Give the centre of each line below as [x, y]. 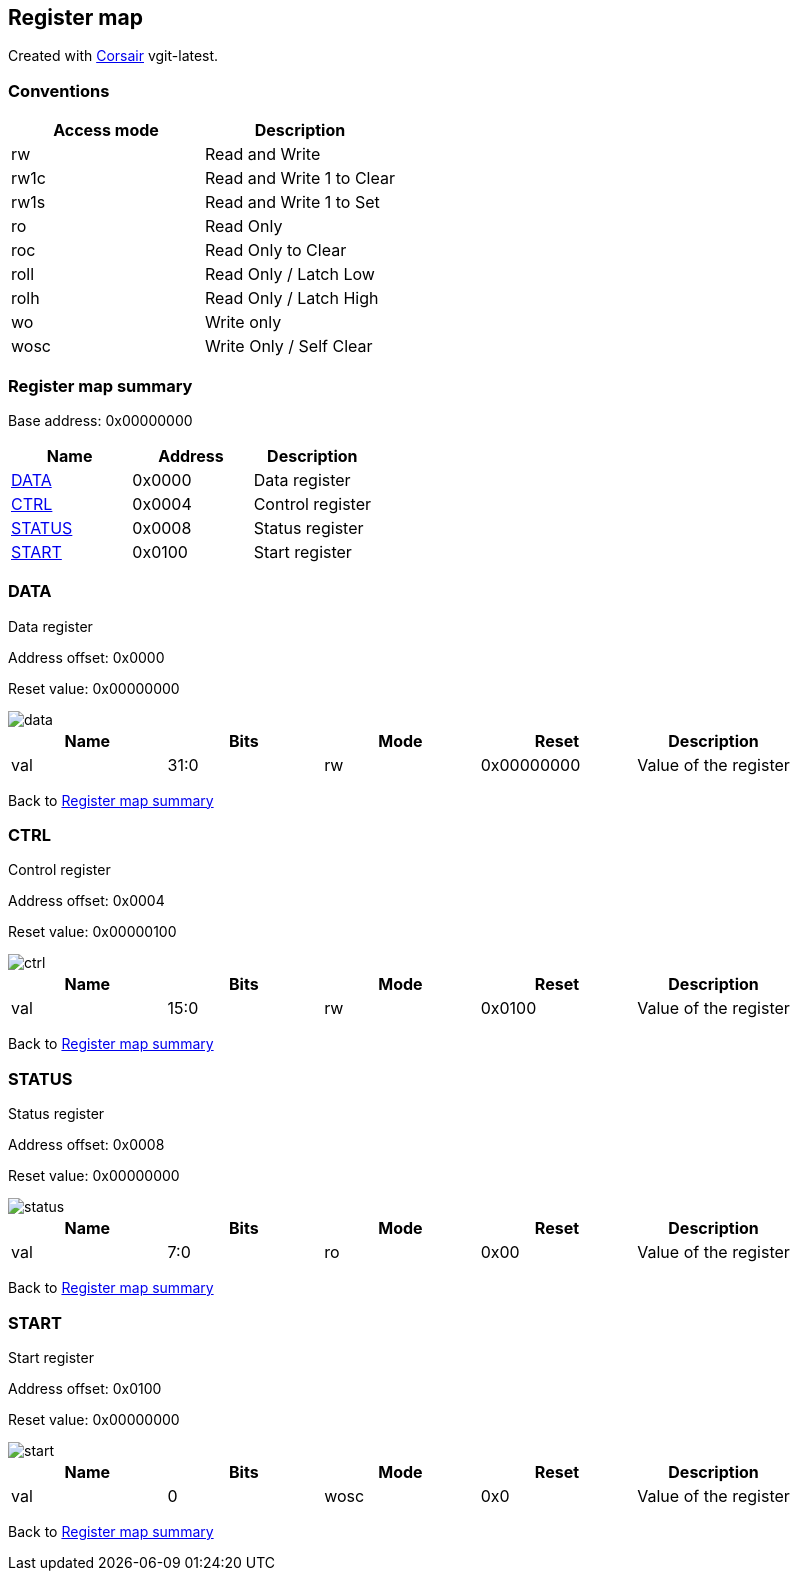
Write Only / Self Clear [288, 346]
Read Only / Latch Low [289, 274]
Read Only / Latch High [291, 298]
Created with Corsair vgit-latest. [113, 56]
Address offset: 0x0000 [86, 657]
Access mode [106, 130]
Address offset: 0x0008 [86, 1145]
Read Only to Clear [275, 250]
